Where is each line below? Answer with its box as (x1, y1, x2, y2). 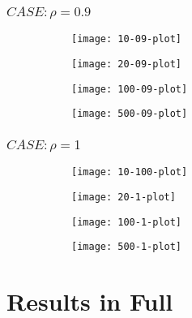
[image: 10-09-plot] (71, 33, 182, 45)
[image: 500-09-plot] (71, 108, 188, 120)
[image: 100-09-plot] (71, 83, 188, 95)
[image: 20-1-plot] (71, 191, 176, 203)
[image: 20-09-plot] (71, 58, 182, 70)
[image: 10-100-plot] (71, 166, 188, 178)
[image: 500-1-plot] (71, 241, 182, 253)
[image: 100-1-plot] (71, 216, 182, 228)
